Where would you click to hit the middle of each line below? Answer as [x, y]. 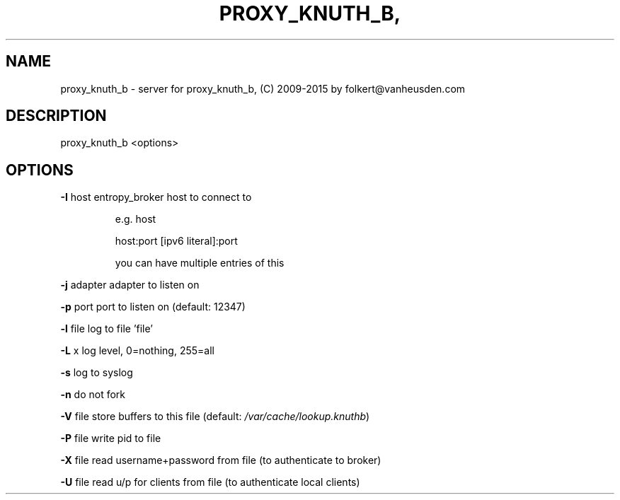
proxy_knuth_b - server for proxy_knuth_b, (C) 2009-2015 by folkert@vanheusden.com [263, 88]
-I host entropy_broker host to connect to [156, 197]
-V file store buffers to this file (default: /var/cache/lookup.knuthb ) [215, 417]
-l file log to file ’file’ [107, 329]
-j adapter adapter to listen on [130, 285]
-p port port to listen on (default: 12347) [153, 307]
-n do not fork [93, 395]
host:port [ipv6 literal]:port [176, 241]
